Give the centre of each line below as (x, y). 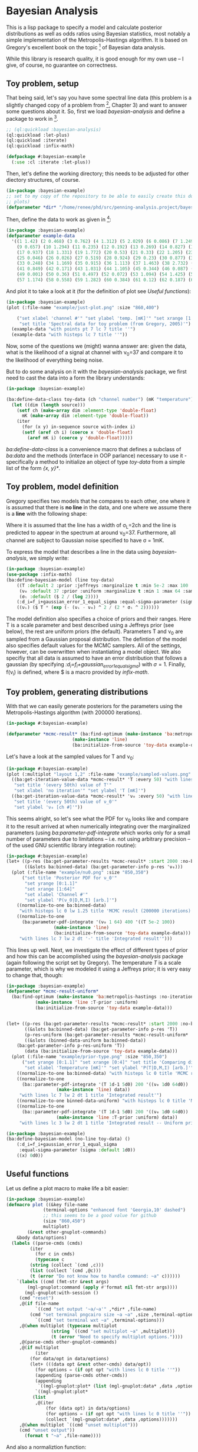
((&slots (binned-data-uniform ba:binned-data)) (85, 1040)
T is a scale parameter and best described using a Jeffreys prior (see (90, 625)
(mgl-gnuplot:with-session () (62, 1293)
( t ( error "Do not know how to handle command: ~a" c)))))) (105, 1276)
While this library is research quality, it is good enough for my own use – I (95, 59)
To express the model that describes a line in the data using (79, 552)
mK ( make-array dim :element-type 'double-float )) (85, 416)
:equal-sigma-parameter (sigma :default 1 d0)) (77, 1150)
